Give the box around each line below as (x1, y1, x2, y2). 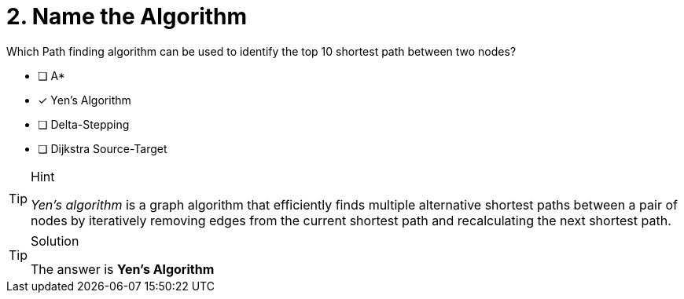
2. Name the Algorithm (6, 3, 248, 30)
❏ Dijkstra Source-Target (38, 141, 167, 155)
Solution (31, 232, 79, 249)
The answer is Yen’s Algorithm (31, 261, 215, 277)
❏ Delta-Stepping (38, 117, 130, 131)
